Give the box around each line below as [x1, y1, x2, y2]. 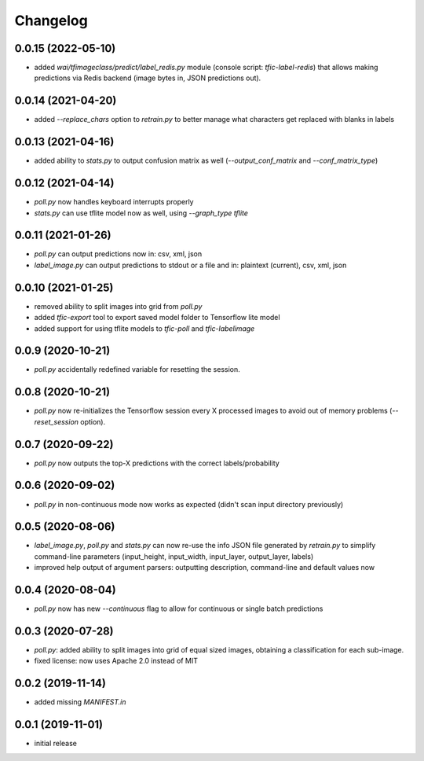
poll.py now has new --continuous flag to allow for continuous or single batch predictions [34, 604, 323, 613]
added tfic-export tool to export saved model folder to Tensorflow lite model [34, 313, 280, 322]
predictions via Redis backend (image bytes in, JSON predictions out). [34, 73, 261, 83]
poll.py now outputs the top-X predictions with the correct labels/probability [34, 458, 280, 468]
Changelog [14, 12, 88, 29]
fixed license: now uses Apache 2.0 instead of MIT [34, 656, 198, 666]
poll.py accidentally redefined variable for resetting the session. [34, 365, 241, 374]
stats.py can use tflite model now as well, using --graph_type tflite [34, 208, 249, 218]
